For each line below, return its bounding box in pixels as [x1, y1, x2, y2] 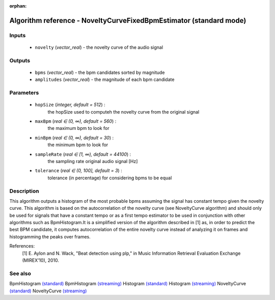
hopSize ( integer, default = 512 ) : [35, 102, 105, 108]
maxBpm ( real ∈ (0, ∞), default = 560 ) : [35, 118, 117, 124]
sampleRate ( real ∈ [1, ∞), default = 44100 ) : [35, 151, 131, 157]
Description [9, 187, 39, 195]
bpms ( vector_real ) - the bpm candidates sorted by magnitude [35, 69, 165, 75]
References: [9, 243, 35, 249]
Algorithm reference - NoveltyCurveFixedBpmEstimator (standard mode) [9, 16, 246, 25]
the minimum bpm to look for [47, 142, 108, 148]
